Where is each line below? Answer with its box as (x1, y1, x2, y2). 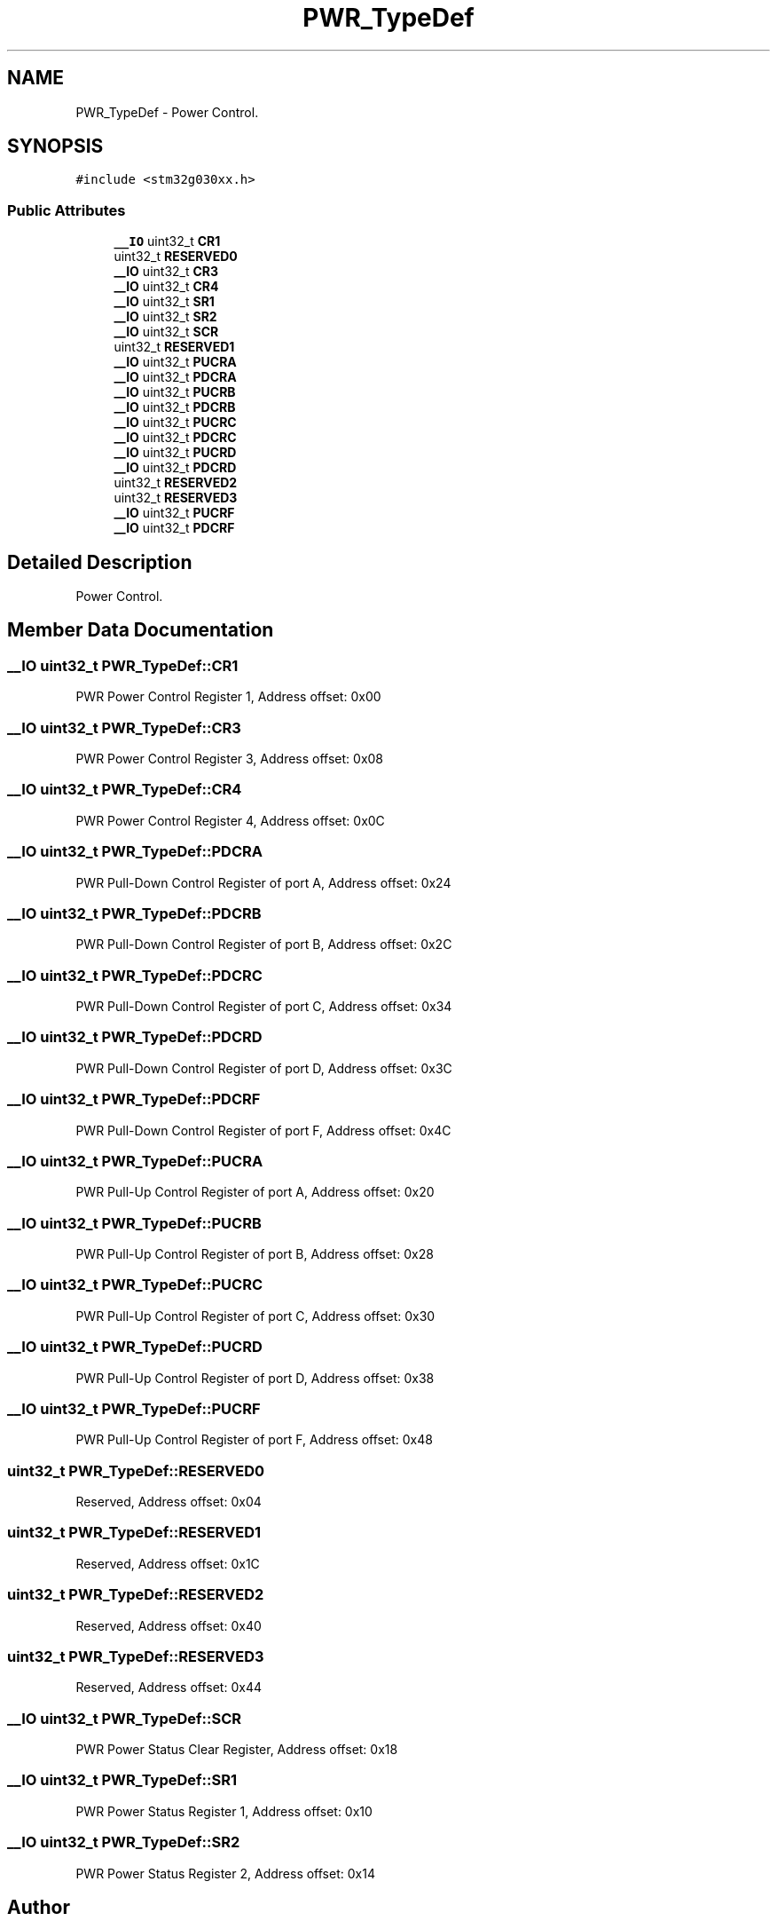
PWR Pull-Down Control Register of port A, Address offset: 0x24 (75, 874, 451, 890)
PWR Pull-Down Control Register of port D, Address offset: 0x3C (75, 1060, 452, 1076)
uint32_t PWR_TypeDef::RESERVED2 (7, 1585, 264, 1604)
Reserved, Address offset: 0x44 (75, 1680, 262, 1696)
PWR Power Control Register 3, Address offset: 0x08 (75, 751, 384, 766)
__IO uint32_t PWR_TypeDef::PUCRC (7, 1276, 263, 1294)
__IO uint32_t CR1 (114, 233, 221, 249)
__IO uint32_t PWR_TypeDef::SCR (7, 1709, 242, 1727)
